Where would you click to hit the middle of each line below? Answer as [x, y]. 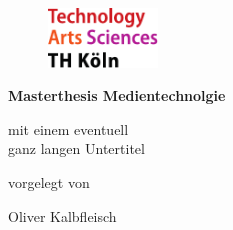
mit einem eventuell [68, 128]
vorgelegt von [49, 182]
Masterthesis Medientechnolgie [117, 95]
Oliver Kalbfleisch [62, 215]
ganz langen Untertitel [76, 148]
